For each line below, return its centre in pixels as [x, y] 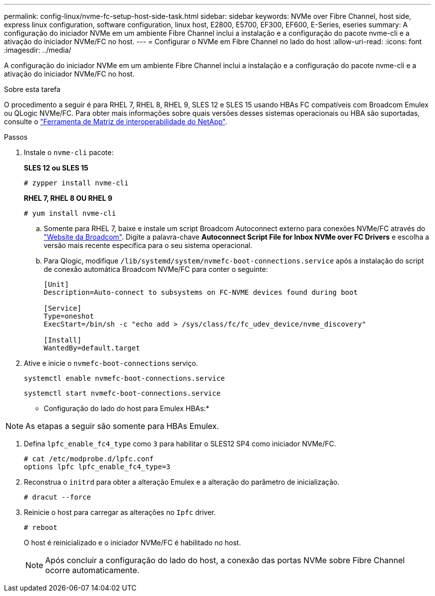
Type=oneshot [69, 316]
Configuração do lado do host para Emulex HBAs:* [127, 408]
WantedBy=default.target [92, 348]
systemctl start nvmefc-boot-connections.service [122, 393]
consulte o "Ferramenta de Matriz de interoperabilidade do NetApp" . [116, 122]
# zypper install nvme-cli [76, 183]
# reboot [41, 527]
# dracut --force [57, 497]
